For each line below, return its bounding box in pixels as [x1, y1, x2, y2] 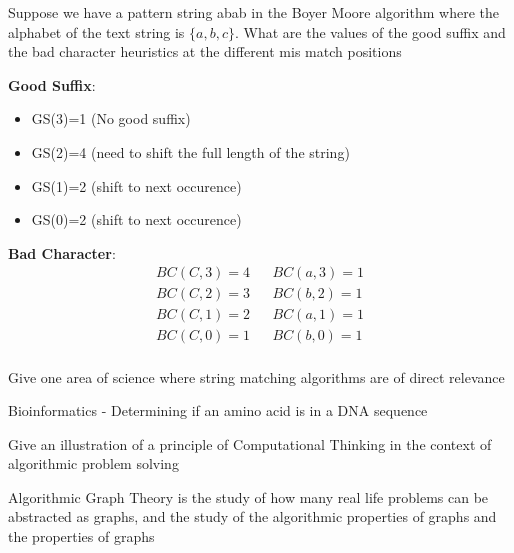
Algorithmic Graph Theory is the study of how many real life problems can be [8, 486, 489, 507]
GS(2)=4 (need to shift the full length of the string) [31, 141, 350, 162]
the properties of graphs [8, 526, 155, 547]
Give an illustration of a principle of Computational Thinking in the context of [8, 433, 492, 454]
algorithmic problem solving [8, 453, 179, 474]
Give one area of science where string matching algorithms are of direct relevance [8, 366, 505, 387]
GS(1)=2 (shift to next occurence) [31, 175, 242, 196]
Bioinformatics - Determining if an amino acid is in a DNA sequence [8, 400, 428, 421]
